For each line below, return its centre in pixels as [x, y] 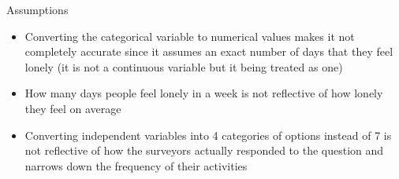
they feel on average [73, 108]
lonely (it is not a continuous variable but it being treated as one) [184, 66]
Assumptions [37, 9]
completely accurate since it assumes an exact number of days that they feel [209, 51]
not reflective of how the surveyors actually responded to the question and [204, 150]
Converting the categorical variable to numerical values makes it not [190, 36]
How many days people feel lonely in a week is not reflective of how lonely [204, 93]
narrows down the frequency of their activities [136, 165]
